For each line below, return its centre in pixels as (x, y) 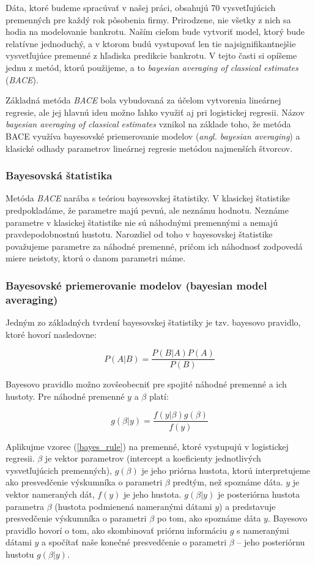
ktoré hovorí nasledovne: (51, 334)
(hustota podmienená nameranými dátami (133, 506)
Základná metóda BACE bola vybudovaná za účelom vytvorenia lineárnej (143, 100)
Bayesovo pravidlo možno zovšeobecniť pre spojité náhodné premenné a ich (146, 384)
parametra (25, 506)
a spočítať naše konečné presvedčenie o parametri (134, 542)
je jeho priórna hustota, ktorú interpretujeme (226, 470)
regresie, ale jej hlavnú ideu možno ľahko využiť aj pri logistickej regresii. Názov (155, 112)
